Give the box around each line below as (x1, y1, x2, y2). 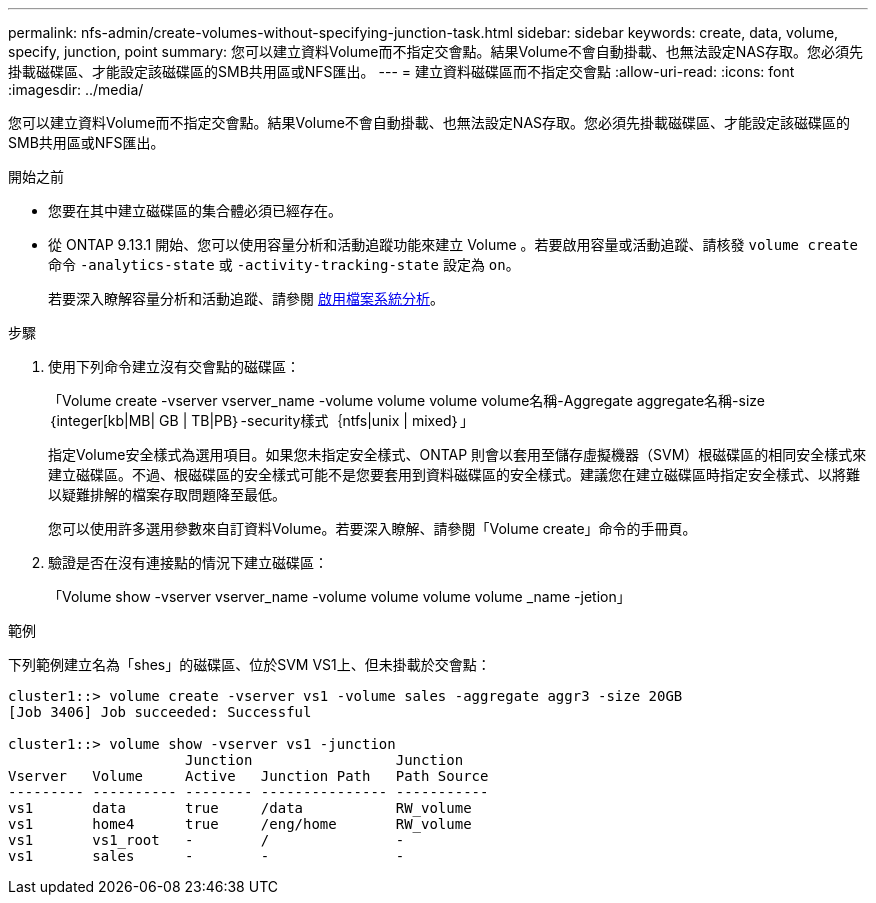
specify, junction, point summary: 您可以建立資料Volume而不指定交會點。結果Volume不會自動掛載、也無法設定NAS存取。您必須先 (8, 43, 864, 60)
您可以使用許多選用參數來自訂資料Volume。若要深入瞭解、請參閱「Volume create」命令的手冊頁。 (48, 520, 697, 537)
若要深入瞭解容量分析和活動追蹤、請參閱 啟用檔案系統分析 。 (48, 290, 444, 307)
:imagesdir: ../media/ (8, 81, 144, 98)
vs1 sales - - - (8, 848, 405, 864)
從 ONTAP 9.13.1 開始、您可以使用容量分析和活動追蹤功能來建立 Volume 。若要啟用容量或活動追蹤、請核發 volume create (48, 236, 859, 253)
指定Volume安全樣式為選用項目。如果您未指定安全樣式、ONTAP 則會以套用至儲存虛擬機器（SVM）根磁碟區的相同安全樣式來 (48, 446, 867, 463)
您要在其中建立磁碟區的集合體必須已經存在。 (48, 202, 342, 219)
